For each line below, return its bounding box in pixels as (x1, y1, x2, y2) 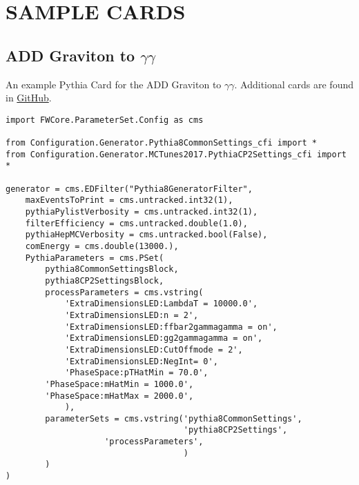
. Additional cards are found (234, 77, 353, 91)
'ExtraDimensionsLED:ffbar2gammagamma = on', (64, 321, 278, 332)
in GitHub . (6, 90, 52, 105)
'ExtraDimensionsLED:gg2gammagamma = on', (64, 333, 263, 344)
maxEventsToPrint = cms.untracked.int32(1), (25, 195, 233, 206)
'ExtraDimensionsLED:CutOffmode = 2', (64, 344, 243, 355)
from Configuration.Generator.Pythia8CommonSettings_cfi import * (6, 138, 318, 148)
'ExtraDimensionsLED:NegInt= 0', (64, 356, 218, 366)
